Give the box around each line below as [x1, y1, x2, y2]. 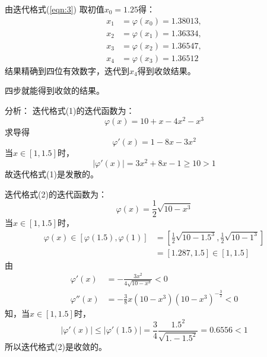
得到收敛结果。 [137, 64, 196, 76]
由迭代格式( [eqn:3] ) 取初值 [5, 3, 104, 15]
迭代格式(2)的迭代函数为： [5, 187, 107, 200]
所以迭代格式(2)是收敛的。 [5, 340, 107, 353]
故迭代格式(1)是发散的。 [5, 167, 98, 180]
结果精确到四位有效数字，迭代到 [5, 64, 129, 76]
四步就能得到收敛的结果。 [5, 84, 104, 97]
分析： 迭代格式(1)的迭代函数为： [5, 104, 135, 116]
